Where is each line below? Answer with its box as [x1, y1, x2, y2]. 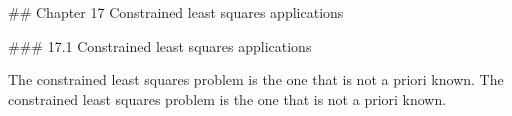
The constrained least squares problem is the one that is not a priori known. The [8, 69, 504, 90]
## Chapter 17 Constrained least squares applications [8, 2, 344, 22]
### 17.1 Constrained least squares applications [8, 35, 312, 56]
